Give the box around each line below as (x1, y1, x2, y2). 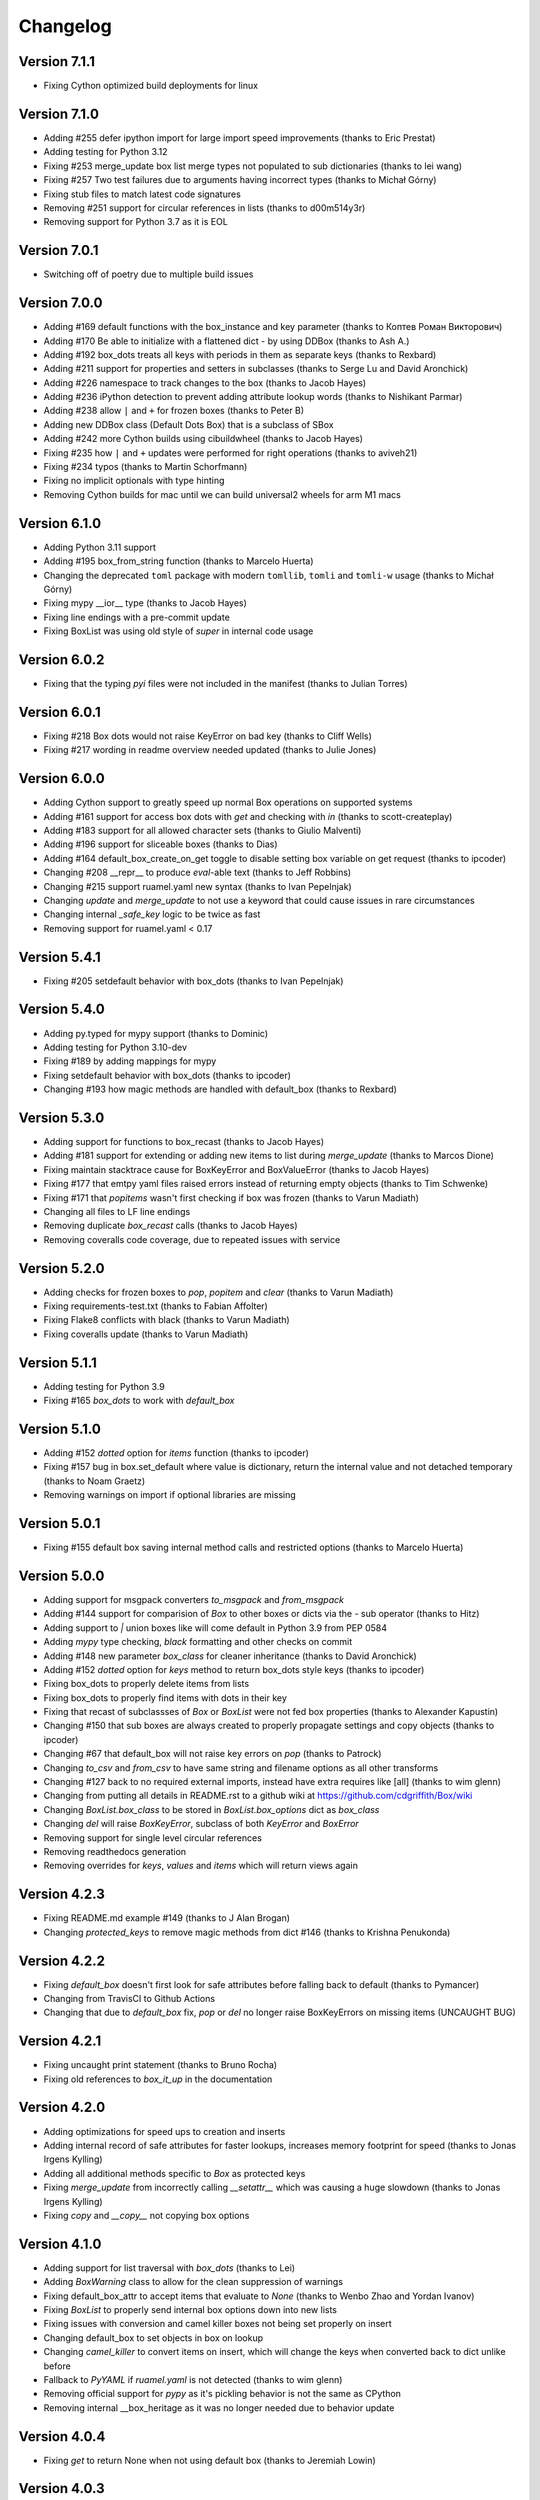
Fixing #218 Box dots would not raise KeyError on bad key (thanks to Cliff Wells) (43, 730, 372, 742)
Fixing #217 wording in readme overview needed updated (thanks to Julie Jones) (43, 744, 377, 756)
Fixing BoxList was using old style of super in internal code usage (43, 625, 314, 637)
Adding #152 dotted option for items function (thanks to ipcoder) (43, 1446, 310, 1459)
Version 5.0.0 (18, 1567, 105, 1584)
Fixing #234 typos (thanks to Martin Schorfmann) (43, 461, 248, 473)
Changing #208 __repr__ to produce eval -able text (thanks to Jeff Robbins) (43, 866, 352, 879)
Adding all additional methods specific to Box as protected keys (43, 2167, 306, 2179)
